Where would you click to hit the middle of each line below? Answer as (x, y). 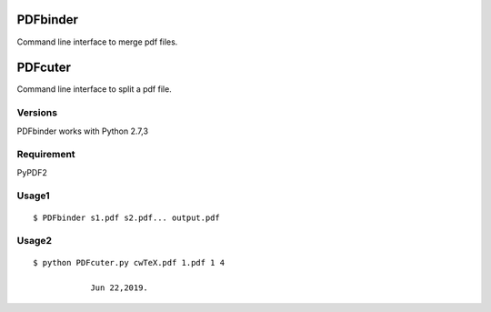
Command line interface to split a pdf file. (94, 89)
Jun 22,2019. (120, 288)
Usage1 (33, 196)
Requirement (46, 155)
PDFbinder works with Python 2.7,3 (83, 131)
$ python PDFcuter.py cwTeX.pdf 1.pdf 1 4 (129, 262)
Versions (37, 113)
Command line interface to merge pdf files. (97, 42)
